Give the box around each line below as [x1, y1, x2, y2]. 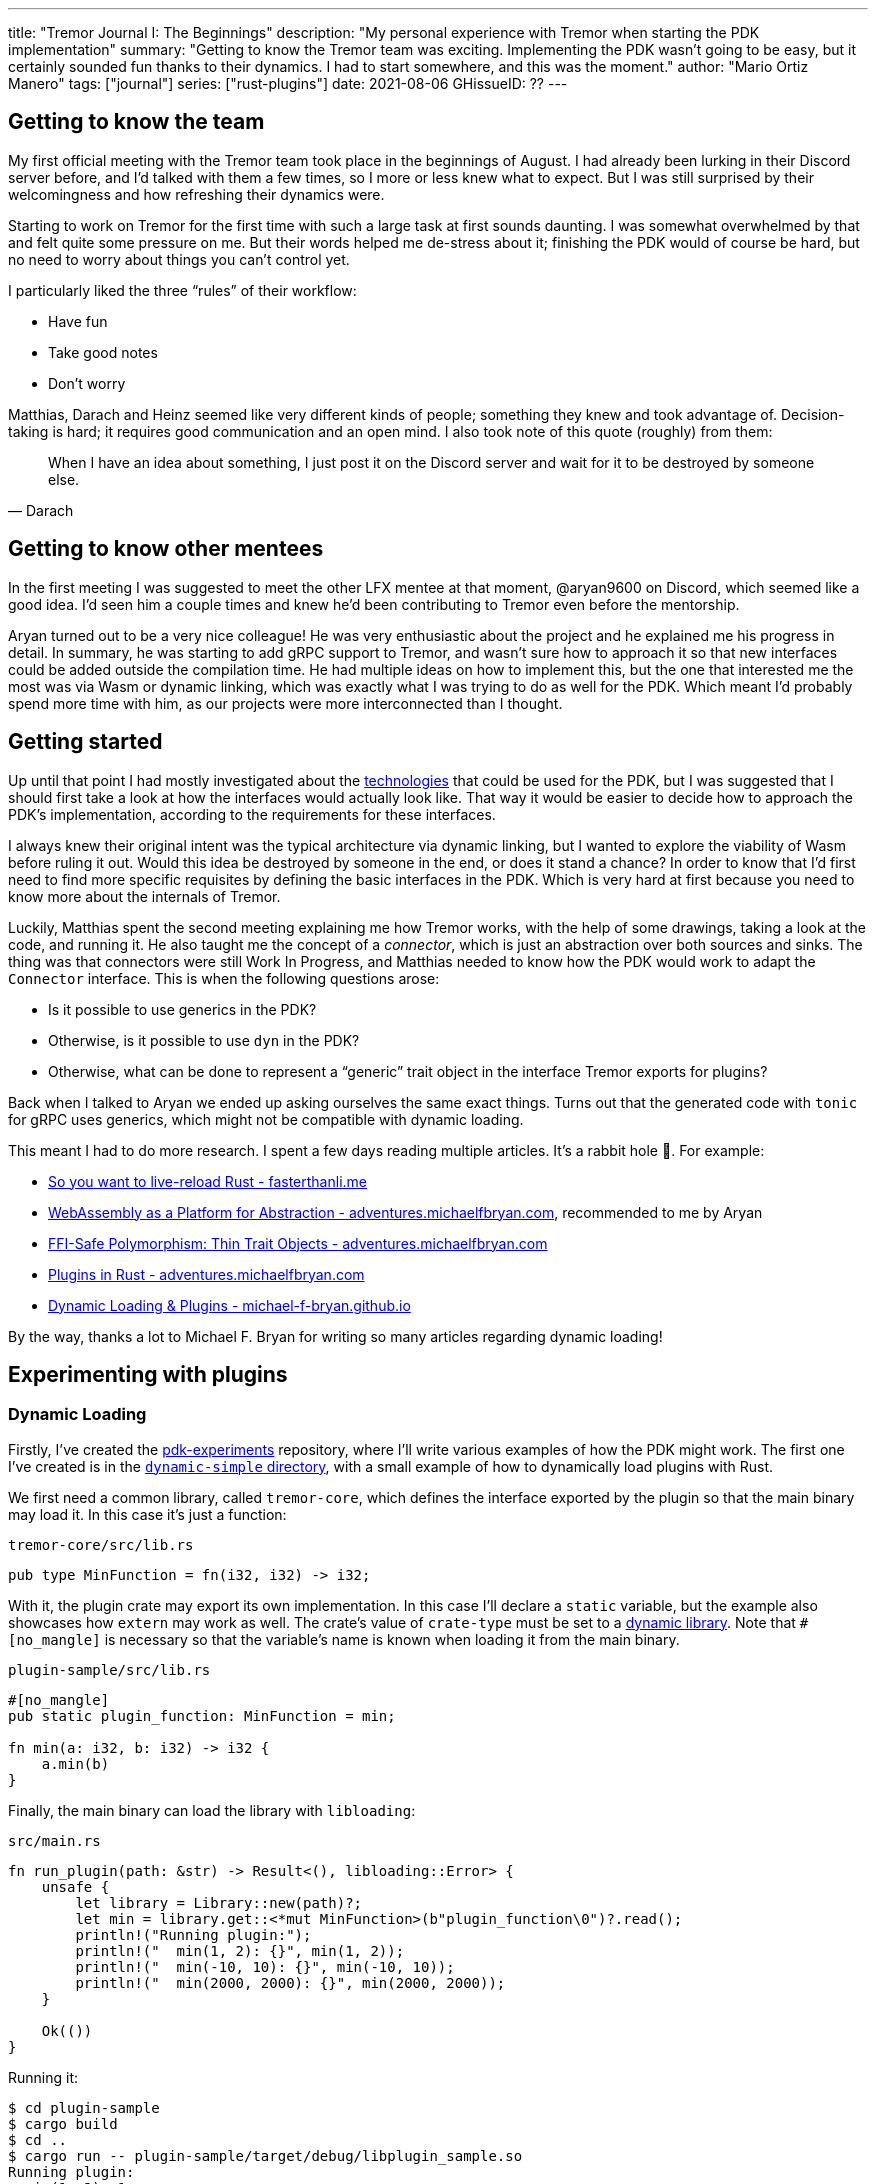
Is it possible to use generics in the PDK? [48, 1000, 317, 1018]
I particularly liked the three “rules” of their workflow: [8, 281, 357, 299]
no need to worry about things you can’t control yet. [8, 250, 350, 268]
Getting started [8, 729, 163, 755]
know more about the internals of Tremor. [8, 887, 281, 905]
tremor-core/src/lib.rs [8, 1536, 194, 1553]
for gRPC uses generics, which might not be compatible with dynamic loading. [8, 1110, 524, 1128]
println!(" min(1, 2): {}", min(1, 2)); [75, 1942, 405, 1959]
